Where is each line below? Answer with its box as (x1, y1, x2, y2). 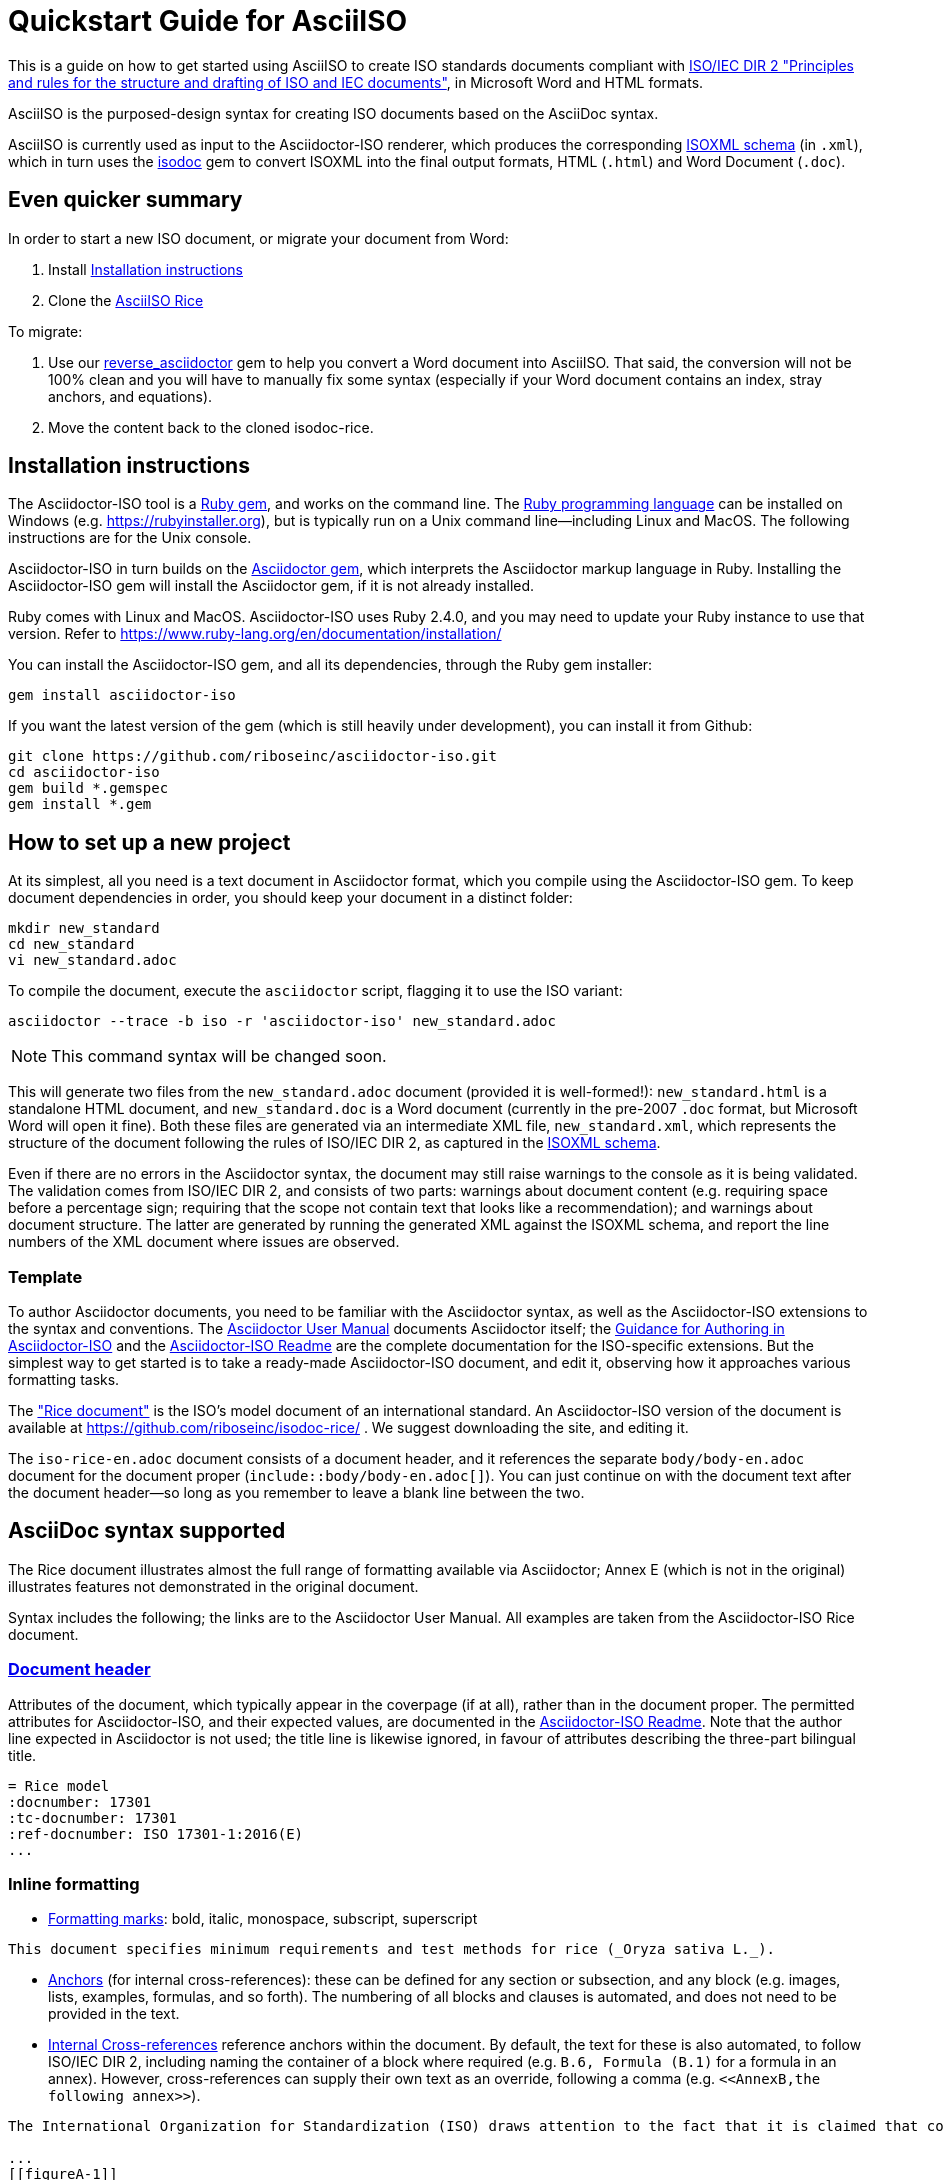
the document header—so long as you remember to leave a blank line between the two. (8, 1484, 585, 1502)
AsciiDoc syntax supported (8, 1518, 286, 1544)
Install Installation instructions (48, 260, 244, 278)
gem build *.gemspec (8, 780, 169, 797)
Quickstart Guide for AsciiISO (8, 4, 408, 38)
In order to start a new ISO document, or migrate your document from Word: (8, 229, 509, 247)
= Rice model (8, 1777, 110, 1794)
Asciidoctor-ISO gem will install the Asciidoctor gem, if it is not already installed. (8, 577, 535, 595)
